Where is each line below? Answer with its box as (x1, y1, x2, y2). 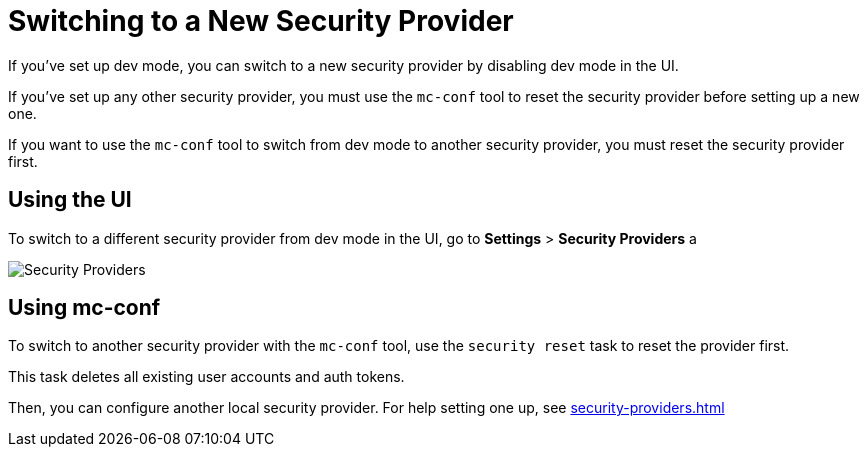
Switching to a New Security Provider (8, 4, 514, 38)
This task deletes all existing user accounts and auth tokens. (8, 368, 405, 386)
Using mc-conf (8, 295, 161, 321)
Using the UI (8, 187, 132, 213)
